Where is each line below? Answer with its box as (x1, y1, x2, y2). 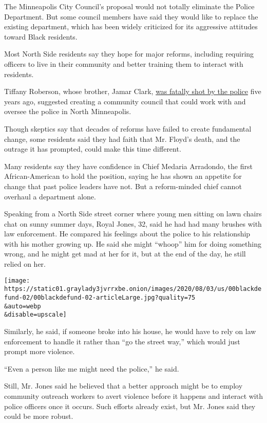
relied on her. (4, 259, 46, 269)
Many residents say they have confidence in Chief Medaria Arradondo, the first (4, 160, 253, 171)
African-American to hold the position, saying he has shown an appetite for (4, 171, 242, 181)
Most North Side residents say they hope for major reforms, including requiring (4, 48, 254, 59)
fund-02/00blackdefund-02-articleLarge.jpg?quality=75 (4, 293, 196, 301)
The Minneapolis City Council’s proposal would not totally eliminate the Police (4, 1, 255, 11)
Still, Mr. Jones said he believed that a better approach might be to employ (4, 380, 243, 391)
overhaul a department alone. (4, 191, 96, 201)
